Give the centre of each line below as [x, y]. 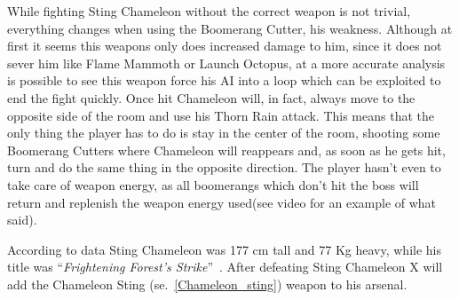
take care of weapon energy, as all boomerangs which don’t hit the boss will [213, 184]
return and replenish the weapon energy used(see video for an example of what [222, 202]
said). [22, 220]
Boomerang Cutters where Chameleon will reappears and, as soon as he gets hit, [226, 150]
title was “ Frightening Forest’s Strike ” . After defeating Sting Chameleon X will [225, 267]
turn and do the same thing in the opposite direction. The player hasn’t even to [224, 167]
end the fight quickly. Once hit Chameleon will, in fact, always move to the [211, 97]
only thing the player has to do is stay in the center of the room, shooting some [224, 133]
